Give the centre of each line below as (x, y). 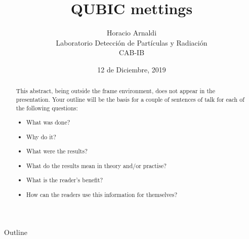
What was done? (48, 122)
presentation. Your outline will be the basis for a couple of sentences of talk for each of (130, 99)
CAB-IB (132, 52)
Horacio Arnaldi (132, 33)
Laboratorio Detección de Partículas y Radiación (132, 42)
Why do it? (41, 136)
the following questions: (47, 108)
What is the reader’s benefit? (65, 180)
